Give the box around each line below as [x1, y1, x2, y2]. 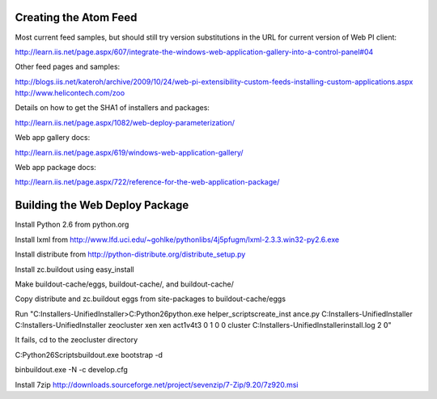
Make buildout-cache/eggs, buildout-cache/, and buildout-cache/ [15, 279, 235, 289]
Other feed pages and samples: [15, 62, 121, 72]
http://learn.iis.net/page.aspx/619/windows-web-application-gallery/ [15, 147, 244, 157]
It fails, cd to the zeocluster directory [15, 335, 138, 345]
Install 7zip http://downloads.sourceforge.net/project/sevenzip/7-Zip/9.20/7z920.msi [15, 380, 299, 389]
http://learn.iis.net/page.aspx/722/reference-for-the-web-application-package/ [15, 177, 280, 187]
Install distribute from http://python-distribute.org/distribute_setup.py [15, 249, 246, 259]
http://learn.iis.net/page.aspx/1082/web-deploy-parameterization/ [15, 117, 235, 127]
